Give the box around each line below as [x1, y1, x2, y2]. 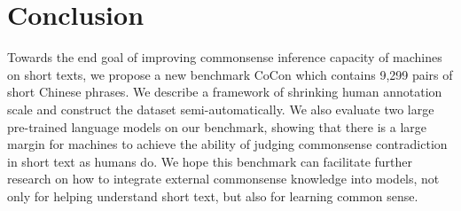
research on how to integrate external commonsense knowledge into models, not [7, 169, 440, 188]
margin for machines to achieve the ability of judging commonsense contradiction [7, 135, 448, 153]
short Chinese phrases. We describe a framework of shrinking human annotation [7, 82, 442, 101]
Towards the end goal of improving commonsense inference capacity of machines [7, 48, 442, 66]
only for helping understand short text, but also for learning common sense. [7, 186, 418, 205]
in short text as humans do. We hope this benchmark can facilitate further [7, 152, 413, 170]
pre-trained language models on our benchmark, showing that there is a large [7, 117, 426, 136]
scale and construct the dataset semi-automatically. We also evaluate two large [7, 99, 434, 118]
